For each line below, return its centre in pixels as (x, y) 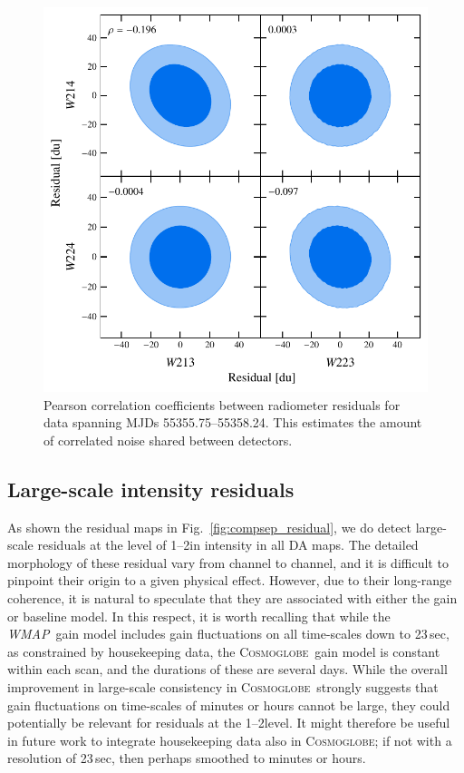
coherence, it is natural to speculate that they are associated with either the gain (232, 597)
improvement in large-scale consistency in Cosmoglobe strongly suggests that (223, 686)
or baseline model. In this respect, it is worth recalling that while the (199, 616)
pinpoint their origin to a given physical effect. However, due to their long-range (230, 580)
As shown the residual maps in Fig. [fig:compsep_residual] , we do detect (210, 527)
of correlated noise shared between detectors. (168, 440)
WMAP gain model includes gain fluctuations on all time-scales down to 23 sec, (228, 634)
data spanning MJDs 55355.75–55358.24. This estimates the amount (233, 422)
